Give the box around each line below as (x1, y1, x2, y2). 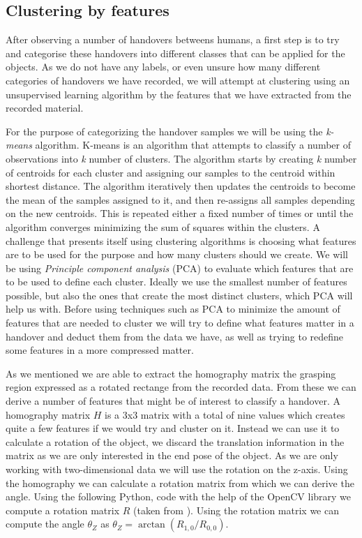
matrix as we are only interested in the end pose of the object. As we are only (6, 448, 338, 463)
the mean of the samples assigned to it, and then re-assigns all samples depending (6, 192, 355, 207)
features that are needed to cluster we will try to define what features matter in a (6, 315, 354, 330)
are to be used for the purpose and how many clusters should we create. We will (6, 247, 348, 262)
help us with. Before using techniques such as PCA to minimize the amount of (6, 301, 340, 316)
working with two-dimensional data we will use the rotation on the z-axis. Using (6, 462, 348, 477)
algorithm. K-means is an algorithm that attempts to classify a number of (35, 137, 351, 152)
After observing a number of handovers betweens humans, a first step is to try (6, 32, 340, 47)
